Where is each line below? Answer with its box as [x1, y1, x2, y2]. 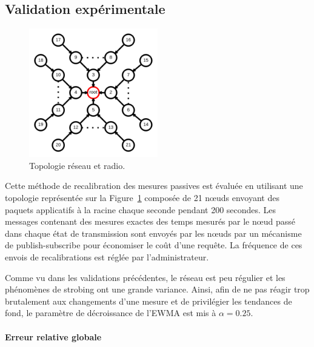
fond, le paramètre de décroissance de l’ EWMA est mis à [5, 306, 216, 319]
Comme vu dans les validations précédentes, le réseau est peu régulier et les [5, 271, 286, 283]
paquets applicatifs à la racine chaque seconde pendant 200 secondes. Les [5, 203, 276, 216]
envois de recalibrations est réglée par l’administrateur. [5, 250, 209, 263]
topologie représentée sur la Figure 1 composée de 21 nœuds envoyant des [5, 191, 279, 203]
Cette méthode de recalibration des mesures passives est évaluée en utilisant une [5, 179, 303, 192]
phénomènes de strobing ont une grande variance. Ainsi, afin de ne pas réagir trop [5, 283, 310, 296]
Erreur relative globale [5, 330, 102, 343]
